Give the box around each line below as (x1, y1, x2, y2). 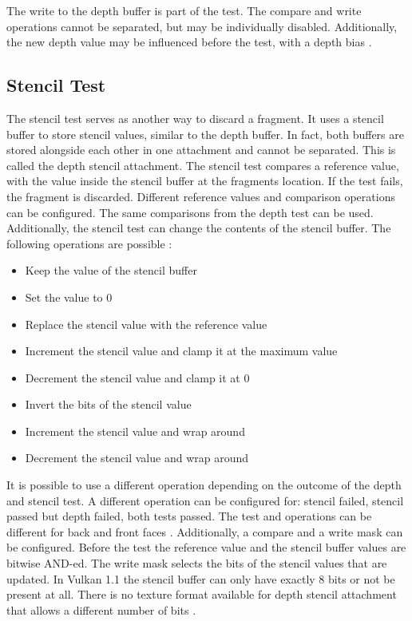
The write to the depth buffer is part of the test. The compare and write (6, 2, 362, 18)
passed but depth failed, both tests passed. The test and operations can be (6, 508, 372, 524)
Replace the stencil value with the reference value (25, 315, 267, 332)
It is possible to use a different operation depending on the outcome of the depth (6, 477, 402, 493)
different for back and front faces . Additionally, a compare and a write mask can (6, 523, 403, 540)
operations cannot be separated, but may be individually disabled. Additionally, (6, 18, 398, 34)
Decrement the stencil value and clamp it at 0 (25, 369, 250, 386)
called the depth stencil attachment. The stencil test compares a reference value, (6, 156, 399, 173)
